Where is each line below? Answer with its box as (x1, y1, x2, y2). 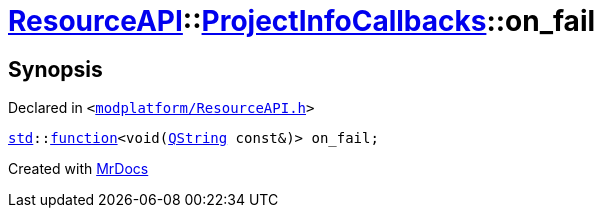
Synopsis (8, 56, 103, 82)
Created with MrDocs (8, 160, 149, 178)
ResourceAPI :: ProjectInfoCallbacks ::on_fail (8, 4, 596, 38)
